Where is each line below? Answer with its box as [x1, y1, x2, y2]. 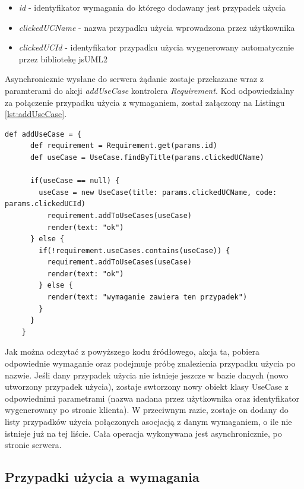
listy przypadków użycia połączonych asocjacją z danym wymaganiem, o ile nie [5, 415, 292, 427]
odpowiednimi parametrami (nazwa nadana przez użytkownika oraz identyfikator [5, 392, 300, 404]
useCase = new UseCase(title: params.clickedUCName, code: [39, 188, 277, 197]
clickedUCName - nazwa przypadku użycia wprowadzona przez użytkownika [18, 21, 295, 33]
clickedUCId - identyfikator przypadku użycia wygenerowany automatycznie [18, 41, 294, 53]
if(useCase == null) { [30, 176, 120, 185]
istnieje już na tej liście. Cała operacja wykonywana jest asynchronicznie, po [5, 427, 282, 439]
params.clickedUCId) [5, 200, 86, 209]
